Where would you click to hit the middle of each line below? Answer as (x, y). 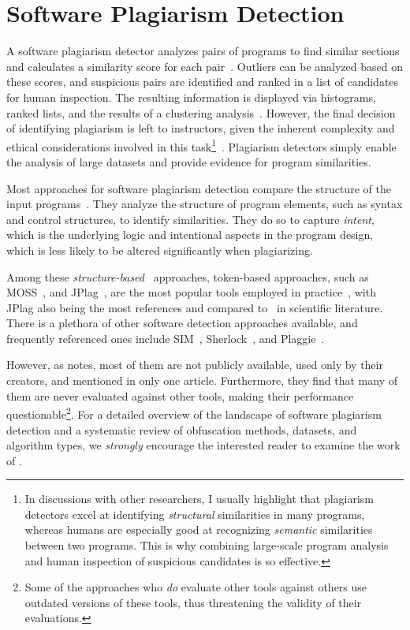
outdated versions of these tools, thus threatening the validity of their (193, 602)
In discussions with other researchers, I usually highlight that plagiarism (199, 499)
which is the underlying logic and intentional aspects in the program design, (190, 235)
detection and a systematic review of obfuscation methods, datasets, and (182, 429)
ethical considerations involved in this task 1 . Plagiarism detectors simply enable (201, 145)
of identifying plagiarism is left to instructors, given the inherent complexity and (201, 128)
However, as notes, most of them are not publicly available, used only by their (195, 365)
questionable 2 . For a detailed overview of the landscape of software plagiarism (194, 413)
